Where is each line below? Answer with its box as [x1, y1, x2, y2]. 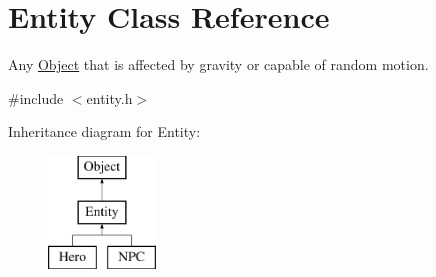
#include [8, 87, 64, 108]
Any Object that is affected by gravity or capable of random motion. [8, 54, 429, 75]
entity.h [86, 87, 133, 108]
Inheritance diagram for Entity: [8, 121, 201, 142]
